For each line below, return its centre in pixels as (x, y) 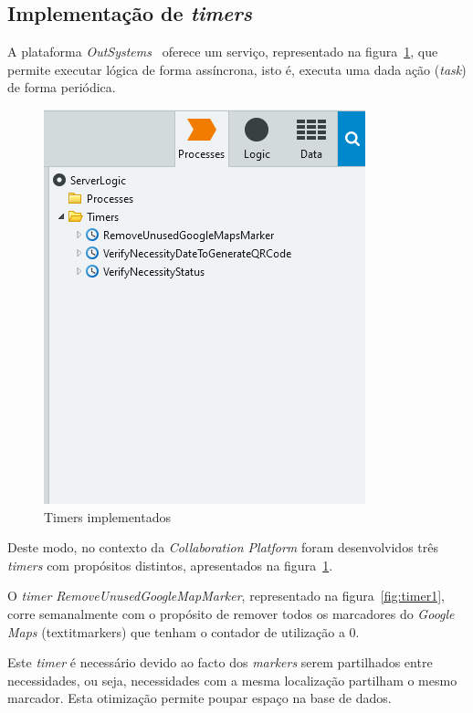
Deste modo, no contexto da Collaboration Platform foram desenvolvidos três (223, 547)
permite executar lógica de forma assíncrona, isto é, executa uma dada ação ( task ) (237, 69)
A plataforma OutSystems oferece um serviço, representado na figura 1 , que (223, 52)
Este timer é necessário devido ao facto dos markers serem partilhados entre (220, 662)
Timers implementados (108, 516)
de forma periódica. (62, 87)
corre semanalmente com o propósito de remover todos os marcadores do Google (231, 613)
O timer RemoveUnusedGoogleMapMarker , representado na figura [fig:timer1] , (226, 596)
